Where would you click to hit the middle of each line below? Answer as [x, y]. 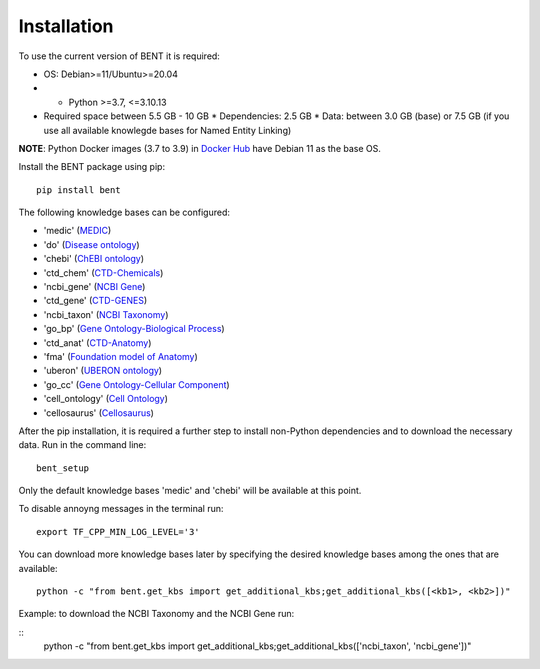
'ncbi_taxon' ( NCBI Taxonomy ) [106, 314]
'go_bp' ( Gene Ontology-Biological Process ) [134, 329]
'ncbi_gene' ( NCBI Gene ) [94, 287]
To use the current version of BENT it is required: [119, 56]
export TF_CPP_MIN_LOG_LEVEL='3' [118, 531]
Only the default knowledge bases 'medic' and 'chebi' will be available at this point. [190, 491]
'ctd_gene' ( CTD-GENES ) [95, 301]
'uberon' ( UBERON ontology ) [103, 371]
